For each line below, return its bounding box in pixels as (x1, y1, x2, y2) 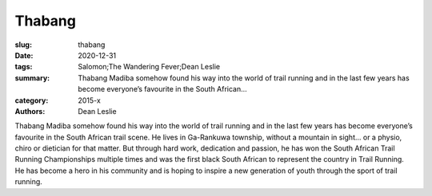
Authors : (14, 106, 46, 116)
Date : (14, 50, 34, 60)
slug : (14, 40, 32, 49)
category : (14, 96, 49, 105)
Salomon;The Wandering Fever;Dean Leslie (78, 62, 221, 72)
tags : (14, 62, 33, 72)
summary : (14, 73, 50, 83)
